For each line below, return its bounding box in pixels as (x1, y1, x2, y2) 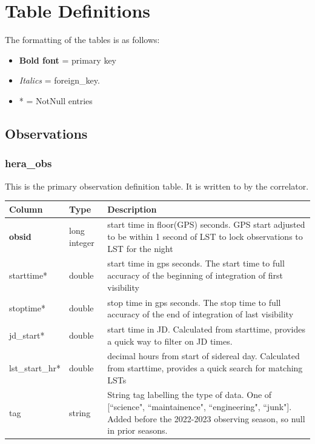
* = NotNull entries (19, 94, 93, 107)
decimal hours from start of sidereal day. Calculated (107, 350, 300, 362)
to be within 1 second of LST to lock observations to (107, 230, 303, 243)
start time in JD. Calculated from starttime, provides (107, 322, 305, 335)
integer (69, 236, 94, 248)
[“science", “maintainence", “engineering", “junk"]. (107, 400, 292, 413)
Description (107, 202, 157, 215)
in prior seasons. (107, 424, 168, 437)
